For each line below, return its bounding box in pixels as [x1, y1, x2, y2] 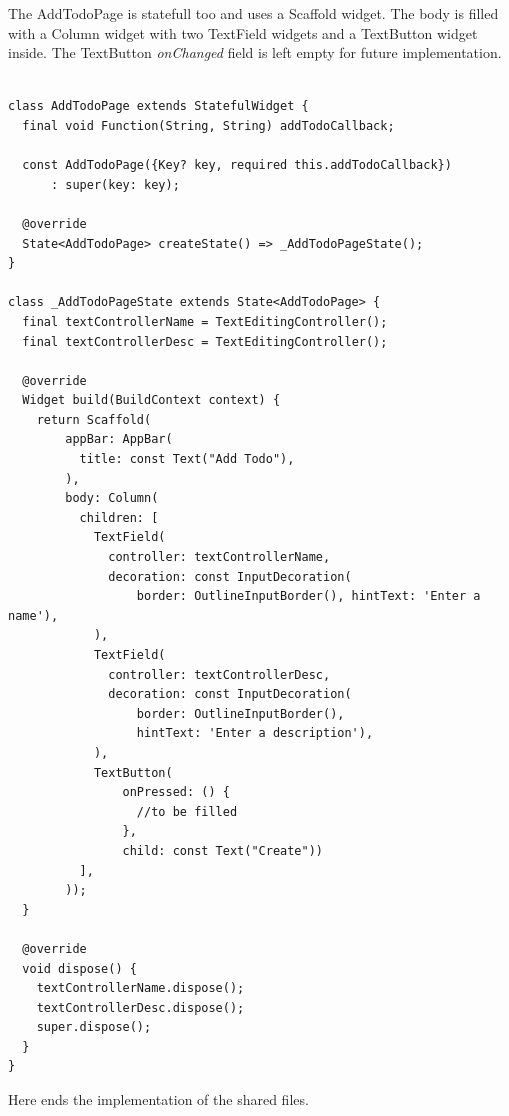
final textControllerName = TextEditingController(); [22, 314, 388, 329]
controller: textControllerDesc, [108, 667, 331, 682]
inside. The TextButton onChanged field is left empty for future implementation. [8, 42, 502, 63]
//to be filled [136, 804, 238, 819]
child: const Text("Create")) [122, 843, 323, 858]
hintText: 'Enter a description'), [136, 726, 374, 741]
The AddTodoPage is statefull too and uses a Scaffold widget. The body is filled [8, 3, 499, 23]
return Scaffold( [36, 412, 152, 427]
